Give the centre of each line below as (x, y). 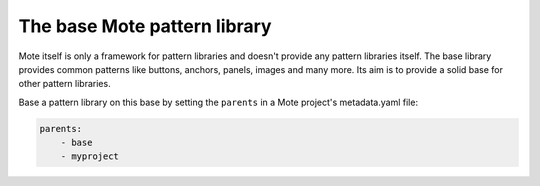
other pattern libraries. (64, 84)
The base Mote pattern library (145, 26)
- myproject (90, 156)
